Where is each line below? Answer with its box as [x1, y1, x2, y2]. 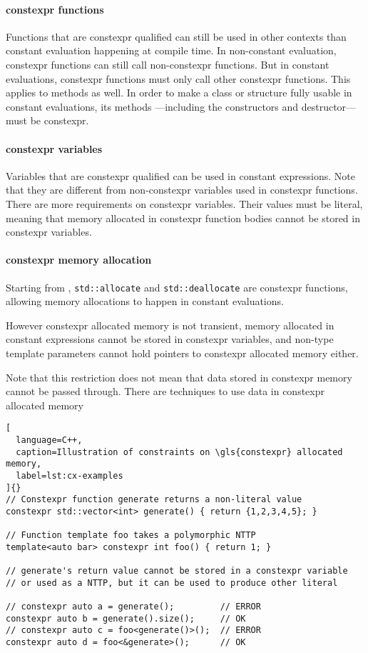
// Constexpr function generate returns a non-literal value [6, 494, 302, 505]
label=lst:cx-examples [16, 470, 123, 481]
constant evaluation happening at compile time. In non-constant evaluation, [6, 43, 337, 58]
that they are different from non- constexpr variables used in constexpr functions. [6, 182, 358, 197]
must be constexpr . [6, 113, 89, 128]
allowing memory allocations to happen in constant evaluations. [6, 294, 284, 309]
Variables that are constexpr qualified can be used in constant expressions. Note [6, 168, 355, 183]
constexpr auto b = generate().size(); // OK [6, 613, 246, 624]
